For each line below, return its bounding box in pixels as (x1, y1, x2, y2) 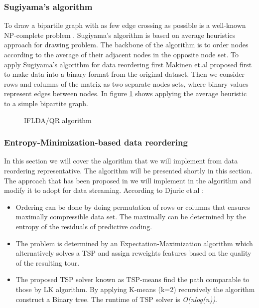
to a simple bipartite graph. (4, 98, 88, 108)
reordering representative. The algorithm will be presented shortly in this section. (4, 165, 253, 175)
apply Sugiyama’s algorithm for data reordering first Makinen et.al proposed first (4, 59, 252, 69)
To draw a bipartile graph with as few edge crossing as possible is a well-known (4, 20, 246, 30)
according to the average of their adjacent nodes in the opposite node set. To (4, 49, 239, 59)
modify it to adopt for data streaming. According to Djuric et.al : (4, 185, 204, 195)
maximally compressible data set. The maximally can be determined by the (15, 211, 246, 222)
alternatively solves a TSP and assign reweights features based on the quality (15, 248, 252, 258)
